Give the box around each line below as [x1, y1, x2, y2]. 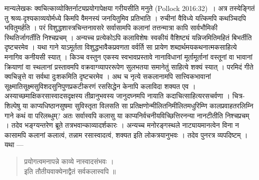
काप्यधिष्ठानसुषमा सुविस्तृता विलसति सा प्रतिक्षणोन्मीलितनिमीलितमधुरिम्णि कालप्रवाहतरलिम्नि [30, 100, 254, 110]
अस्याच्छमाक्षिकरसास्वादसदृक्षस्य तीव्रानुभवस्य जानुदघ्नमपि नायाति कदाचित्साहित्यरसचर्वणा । [4, 90, 230, 101]
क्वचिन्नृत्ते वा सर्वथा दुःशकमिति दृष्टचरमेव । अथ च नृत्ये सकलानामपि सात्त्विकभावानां [4, 71, 211, 82]
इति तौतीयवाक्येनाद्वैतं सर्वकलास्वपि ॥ [24, 166, 116, 176]
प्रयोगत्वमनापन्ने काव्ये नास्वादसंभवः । [24, 156, 114, 166]
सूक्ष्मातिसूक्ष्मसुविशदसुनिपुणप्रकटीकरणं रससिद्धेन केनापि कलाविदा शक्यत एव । [4, 81, 196, 91]
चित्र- [232, 90, 245, 101]
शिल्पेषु [4, 100, 20, 110]
